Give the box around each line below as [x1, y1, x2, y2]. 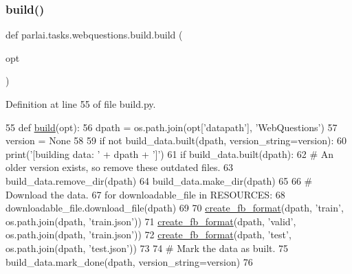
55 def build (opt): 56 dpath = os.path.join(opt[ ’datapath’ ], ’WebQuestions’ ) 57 [5, 119, 338, 134]
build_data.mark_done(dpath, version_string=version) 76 [5, 254, 253, 269]
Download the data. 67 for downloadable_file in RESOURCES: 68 [5, 187, 285, 201]
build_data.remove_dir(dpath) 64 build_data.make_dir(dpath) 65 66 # [5, 173, 313, 187]
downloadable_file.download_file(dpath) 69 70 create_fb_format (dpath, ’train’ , [5, 201, 344, 215]
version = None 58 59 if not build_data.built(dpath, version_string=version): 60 [5, 133, 347, 148]
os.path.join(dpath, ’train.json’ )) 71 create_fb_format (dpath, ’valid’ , [5, 214, 296, 228]
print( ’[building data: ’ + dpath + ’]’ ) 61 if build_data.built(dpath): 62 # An [5, 146, 334, 161]
